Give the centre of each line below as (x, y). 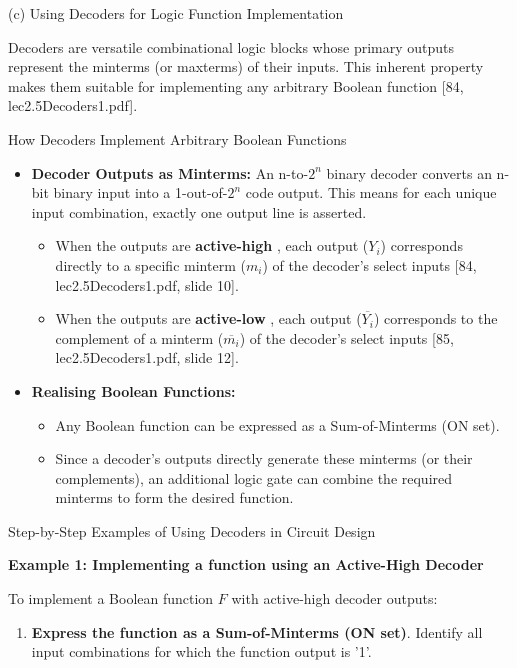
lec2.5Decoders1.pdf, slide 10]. (147, 284)
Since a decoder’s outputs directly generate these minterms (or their (264, 458)
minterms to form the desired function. (174, 497)
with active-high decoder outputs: (334, 598)
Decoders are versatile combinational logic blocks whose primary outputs (231, 46)
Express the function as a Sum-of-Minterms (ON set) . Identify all (257, 631)
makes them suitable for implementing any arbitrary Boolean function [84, (236, 85)
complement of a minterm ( (139, 337)
